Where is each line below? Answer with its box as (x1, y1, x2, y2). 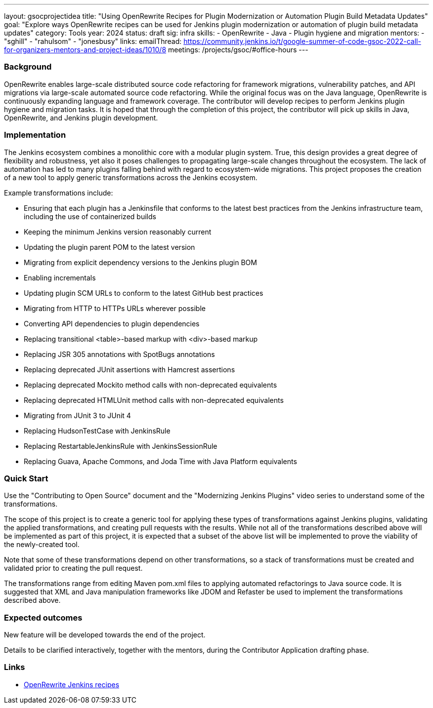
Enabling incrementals (24, 273, 96, 282)
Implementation (4, 130, 66, 140)
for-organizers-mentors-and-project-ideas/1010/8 (4, 45, 167, 54)
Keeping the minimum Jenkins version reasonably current (24, 227, 212, 236)
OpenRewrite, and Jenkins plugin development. (4, 113, 158, 122)
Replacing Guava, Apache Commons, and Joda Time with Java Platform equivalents (24, 457, 297, 466)
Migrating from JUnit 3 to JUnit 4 (24, 411, 131, 420)
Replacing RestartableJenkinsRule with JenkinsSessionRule (24, 441, 217, 450)
